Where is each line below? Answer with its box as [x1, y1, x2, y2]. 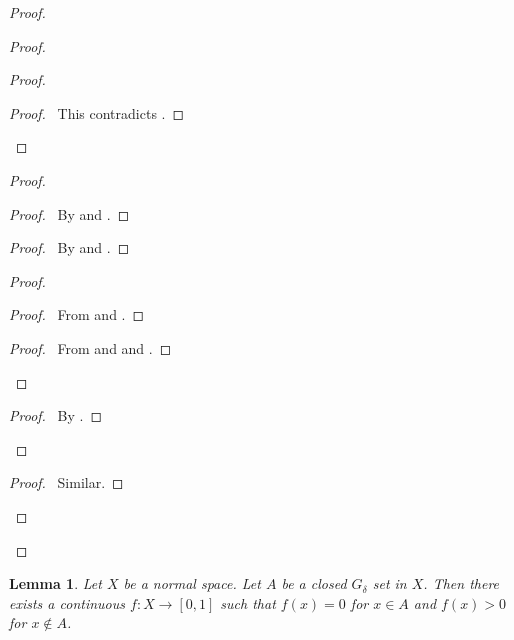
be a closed [281, 573, 347, 594]
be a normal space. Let [123, 573, 261, 594]
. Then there [423, 573, 500, 594]
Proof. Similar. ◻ [9, 472, 124, 493]
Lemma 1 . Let [9, 573, 102, 594]
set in [372, 573, 407, 594]
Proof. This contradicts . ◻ [9, 102, 185, 123]
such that [220, 592, 276, 613]
